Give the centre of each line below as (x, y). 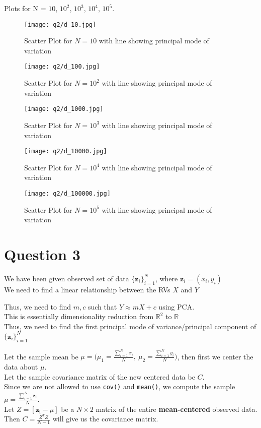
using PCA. (177, 306)
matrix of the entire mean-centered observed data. (177, 409)
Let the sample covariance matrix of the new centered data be (100, 376)
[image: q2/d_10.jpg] (60, 24)
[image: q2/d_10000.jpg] (66, 151)
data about (21, 367)
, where (166, 278)
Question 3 (42, 254)
